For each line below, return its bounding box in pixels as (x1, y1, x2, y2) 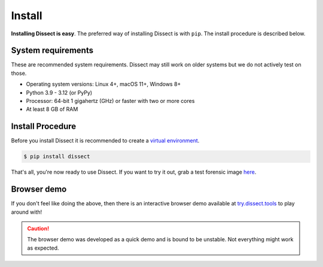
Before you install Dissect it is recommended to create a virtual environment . (11, 137, 200, 144)
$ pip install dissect (23, 153, 90, 160)
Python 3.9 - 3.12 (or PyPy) (26, 89, 93, 96)
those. (11, 69, 27, 77)
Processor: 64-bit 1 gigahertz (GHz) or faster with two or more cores (26, 98, 195, 105)
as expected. (27, 244, 59, 251)
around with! (11, 208, 42, 216)
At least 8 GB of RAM (26, 105, 78, 113)
